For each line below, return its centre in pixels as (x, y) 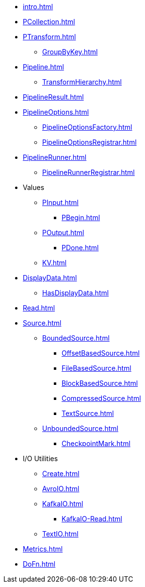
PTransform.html (49, 37)
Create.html (61, 474)
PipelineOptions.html (56, 112)
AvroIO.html (61, 489)
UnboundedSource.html (80, 428)
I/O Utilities (40, 458)
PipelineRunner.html (55, 157)
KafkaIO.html (63, 504)
